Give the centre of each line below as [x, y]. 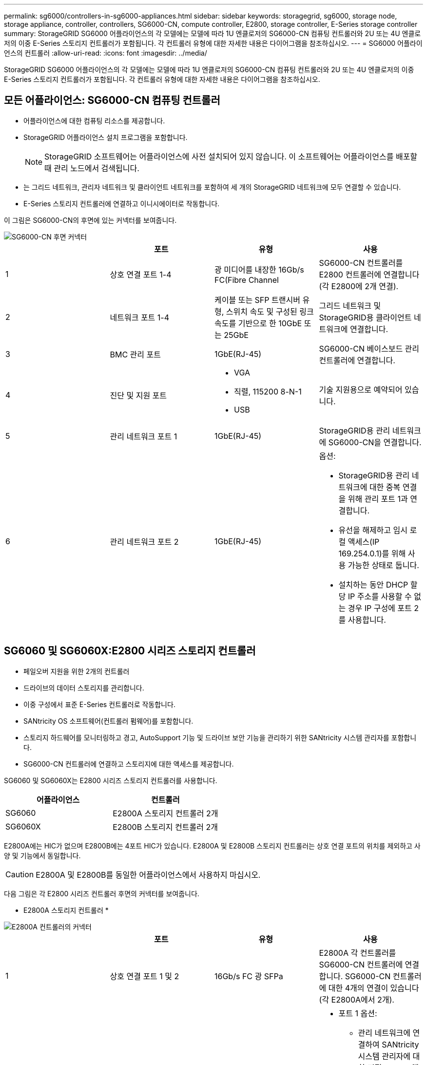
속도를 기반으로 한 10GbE [258, 323]
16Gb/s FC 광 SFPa [249, 976]
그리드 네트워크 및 [350, 306]
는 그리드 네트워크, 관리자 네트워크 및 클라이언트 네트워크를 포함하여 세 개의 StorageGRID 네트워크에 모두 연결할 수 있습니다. [212, 187]
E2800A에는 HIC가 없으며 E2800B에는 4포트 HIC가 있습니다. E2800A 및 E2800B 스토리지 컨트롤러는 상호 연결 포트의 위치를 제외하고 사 [212, 846]
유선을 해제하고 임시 [373, 530]
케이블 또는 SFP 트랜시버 [257, 300]
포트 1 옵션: [358, 1013]
